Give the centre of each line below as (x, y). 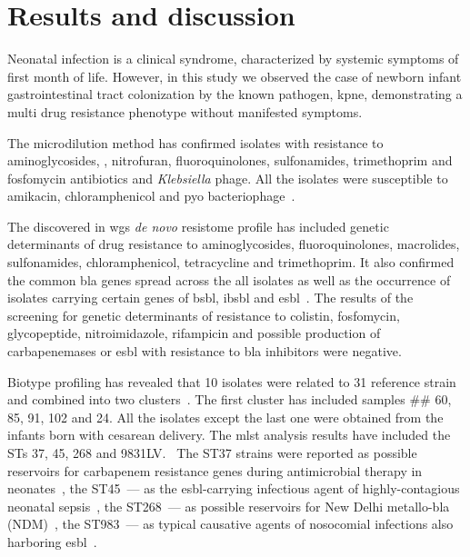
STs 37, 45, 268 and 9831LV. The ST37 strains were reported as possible (212, 453)
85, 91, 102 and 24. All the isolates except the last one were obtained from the (225, 417)
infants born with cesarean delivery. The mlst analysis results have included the (229, 435)
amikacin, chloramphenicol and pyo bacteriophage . (151, 196)
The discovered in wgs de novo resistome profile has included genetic (198, 226)
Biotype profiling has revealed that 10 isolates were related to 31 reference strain (232, 381)
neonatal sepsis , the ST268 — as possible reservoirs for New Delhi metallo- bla (229, 506)
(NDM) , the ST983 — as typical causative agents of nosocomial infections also (230, 524)
